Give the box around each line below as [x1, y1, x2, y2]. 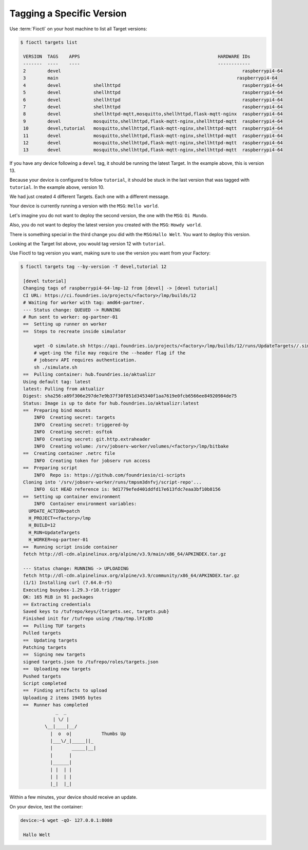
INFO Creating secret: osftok [33, 429, 113, 435]
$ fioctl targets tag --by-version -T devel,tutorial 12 [20, 264, 167, 269]
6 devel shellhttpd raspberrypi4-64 [23, 96, 283, 103]
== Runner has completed [23, 702, 88, 708]
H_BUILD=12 [28, 523, 56, 528]
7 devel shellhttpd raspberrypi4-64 [23, 104, 283, 110]
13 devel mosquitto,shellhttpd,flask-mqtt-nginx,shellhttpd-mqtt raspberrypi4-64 [23, 147, 283, 153]
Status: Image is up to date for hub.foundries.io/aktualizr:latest [23, 400, 199, 406]
